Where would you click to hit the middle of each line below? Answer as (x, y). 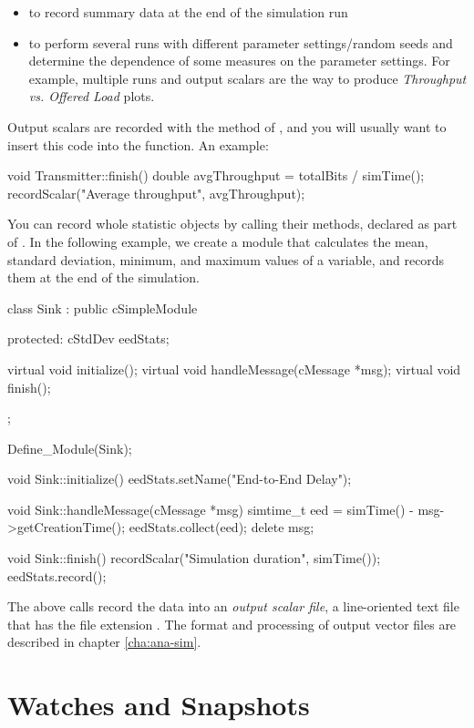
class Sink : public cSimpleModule (103, 308)
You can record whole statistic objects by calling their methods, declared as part (232, 224)
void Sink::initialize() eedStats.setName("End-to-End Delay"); (180, 479)
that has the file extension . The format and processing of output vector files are (232, 624)
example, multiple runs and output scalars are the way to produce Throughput (247, 78)
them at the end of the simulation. (103, 277)
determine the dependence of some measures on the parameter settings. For (239, 61)
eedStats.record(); (57, 575)
